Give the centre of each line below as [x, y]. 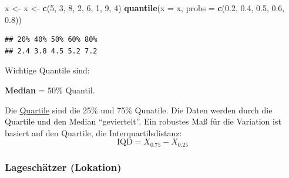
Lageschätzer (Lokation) [63, 167]
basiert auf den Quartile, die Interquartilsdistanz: [93, 132]
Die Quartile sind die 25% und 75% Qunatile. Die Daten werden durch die [139, 110]
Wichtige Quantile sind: [47, 70]
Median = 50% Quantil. [50, 90]
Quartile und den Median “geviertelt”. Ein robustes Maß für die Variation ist [143, 121]
